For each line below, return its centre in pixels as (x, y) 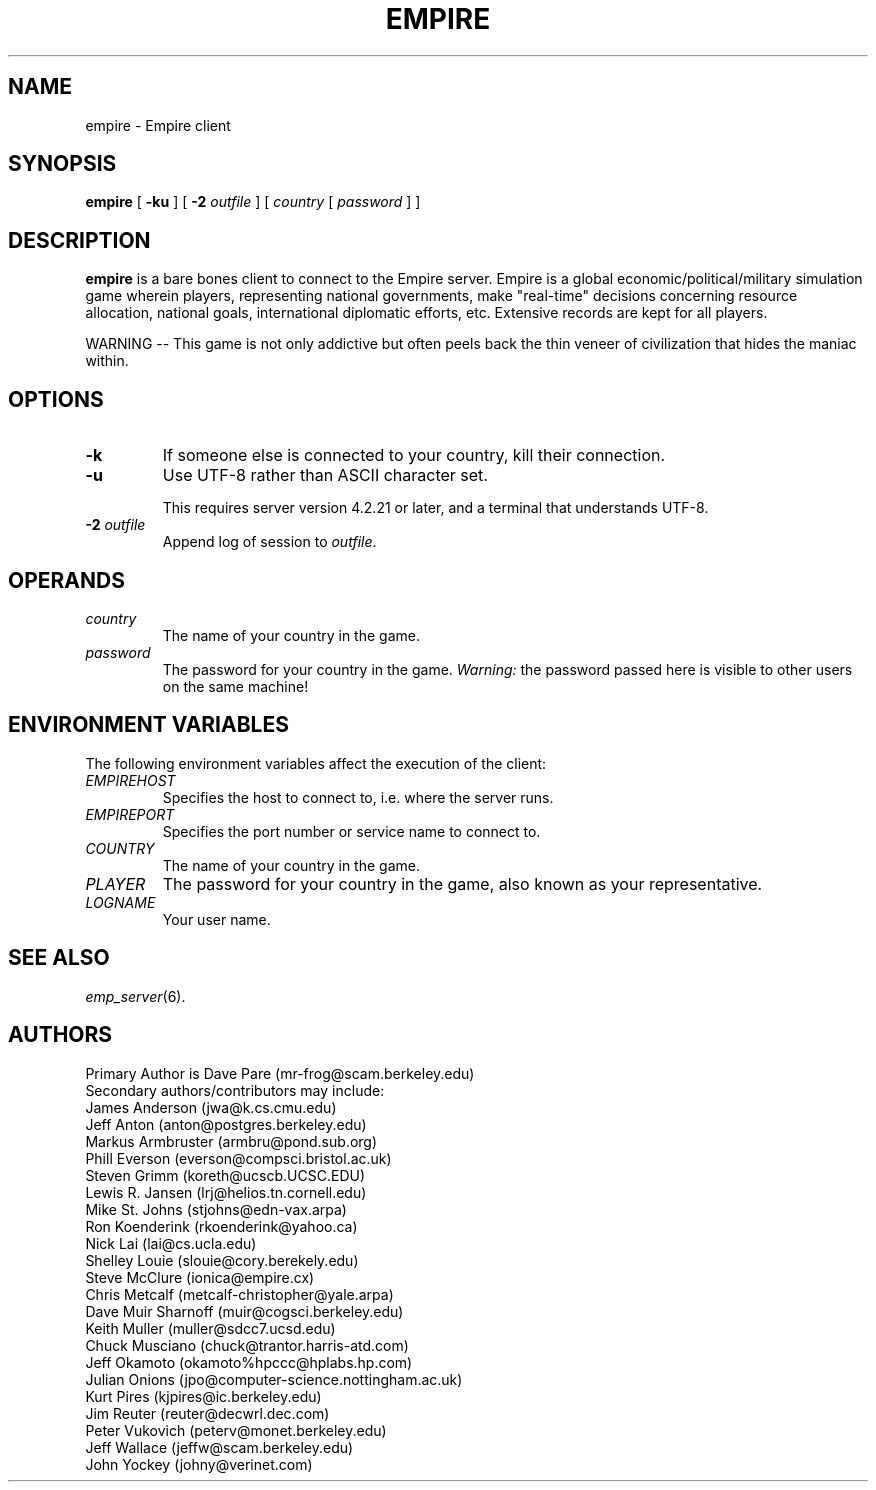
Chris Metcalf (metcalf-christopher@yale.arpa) (239, 1294)
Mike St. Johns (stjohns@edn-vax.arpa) (216, 1209)
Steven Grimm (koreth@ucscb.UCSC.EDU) (225, 1175)
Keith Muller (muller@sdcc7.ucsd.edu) (210, 1328)
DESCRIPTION (79, 240)
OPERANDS (66, 580)
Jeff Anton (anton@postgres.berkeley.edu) (226, 1124)
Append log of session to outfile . (269, 542)
